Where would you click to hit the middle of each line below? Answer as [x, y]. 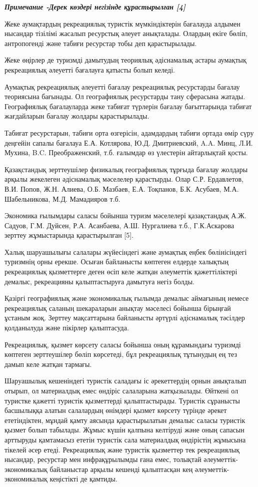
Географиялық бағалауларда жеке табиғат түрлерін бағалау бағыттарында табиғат [128, 106]
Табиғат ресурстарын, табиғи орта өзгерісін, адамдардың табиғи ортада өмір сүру [129, 132]
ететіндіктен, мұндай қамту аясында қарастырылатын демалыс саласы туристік [125, 420]
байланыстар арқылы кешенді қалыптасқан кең [121, 469]
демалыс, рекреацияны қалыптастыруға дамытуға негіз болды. [99, 281]
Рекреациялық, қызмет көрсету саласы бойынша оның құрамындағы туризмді [123, 344]
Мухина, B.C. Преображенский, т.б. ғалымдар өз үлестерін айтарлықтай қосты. [126, 152]
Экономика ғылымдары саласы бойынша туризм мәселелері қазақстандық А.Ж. [125, 215]
